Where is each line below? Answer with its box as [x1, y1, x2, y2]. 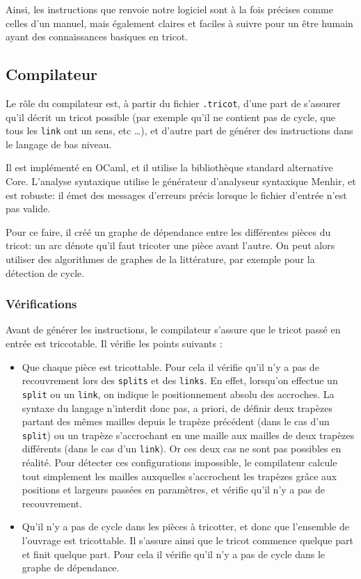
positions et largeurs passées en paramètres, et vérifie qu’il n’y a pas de [22, 482, 325, 497]
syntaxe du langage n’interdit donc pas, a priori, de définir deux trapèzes [22, 400, 332, 415]
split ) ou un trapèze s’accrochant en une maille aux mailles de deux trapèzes [22, 427, 355, 442]
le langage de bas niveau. [6, 136, 112, 151]
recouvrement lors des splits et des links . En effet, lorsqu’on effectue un [22, 373, 338, 388]
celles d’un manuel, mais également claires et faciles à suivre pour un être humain [6, 15, 353, 30]
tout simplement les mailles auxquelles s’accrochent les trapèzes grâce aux [22, 468, 337, 483]
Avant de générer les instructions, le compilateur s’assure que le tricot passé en [6, 322, 341, 337]
